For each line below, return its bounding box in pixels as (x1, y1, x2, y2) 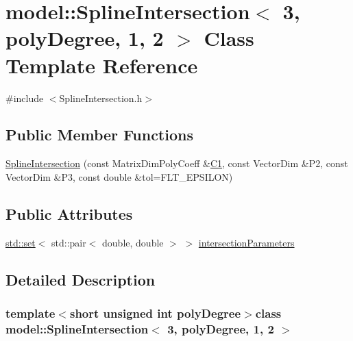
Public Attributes (5, 203, 133, 224)
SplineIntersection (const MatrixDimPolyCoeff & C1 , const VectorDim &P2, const (5, 156, 348, 170)
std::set (5, 235, 36, 249)
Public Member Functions (5, 124, 193, 145)
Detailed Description (5, 268, 156, 290)
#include (5, 90, 44, 105)
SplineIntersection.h (59, 90, 143, 105)
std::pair (51, 235, 86, 249)
